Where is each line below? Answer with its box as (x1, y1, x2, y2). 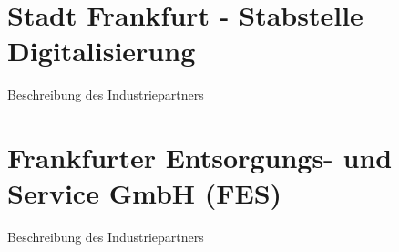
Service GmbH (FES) (7, 174, 282, 212)
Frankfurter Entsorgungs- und (7, 139, 393, 176)
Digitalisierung (7, 32, 196, 69)
